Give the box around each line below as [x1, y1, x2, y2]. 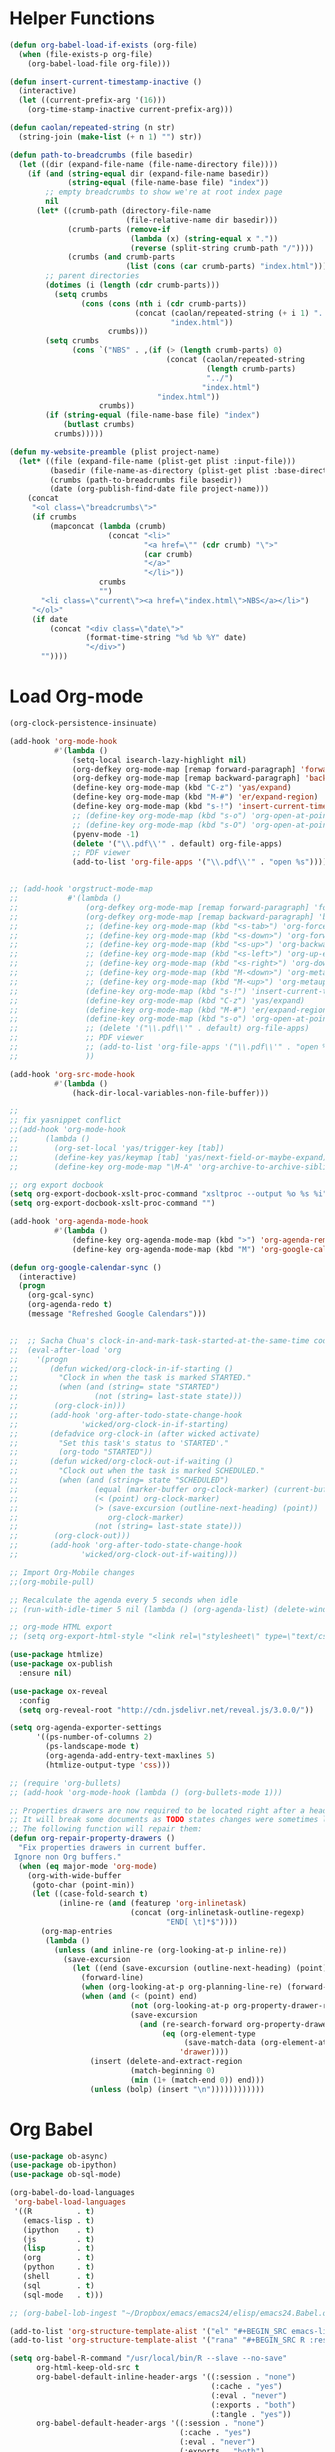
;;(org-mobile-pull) [9, 1577, 96, 1587]
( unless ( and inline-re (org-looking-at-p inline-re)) [53, 1945, 287, 1955]
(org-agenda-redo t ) [27, 1300, 113, 1310]
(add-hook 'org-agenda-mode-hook [9, 1217, 149, 1227]
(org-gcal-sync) [27, 1290, 96, 1301]
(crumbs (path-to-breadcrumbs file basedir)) [49, 475, 243, 485]
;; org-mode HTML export [9, 1622, 113, 1632]
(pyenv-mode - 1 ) [72, 829, 140, 839]
